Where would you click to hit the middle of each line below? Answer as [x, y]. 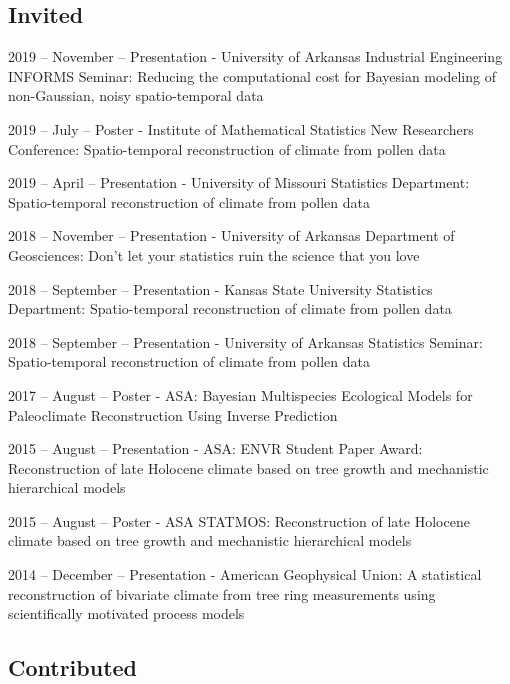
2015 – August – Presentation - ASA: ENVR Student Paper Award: [215, 448]
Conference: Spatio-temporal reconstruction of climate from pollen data [227, 148]
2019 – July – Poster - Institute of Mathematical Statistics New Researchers [241, 128]
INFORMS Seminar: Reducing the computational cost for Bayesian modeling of [252, 75]
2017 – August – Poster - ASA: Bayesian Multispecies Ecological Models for [240, 394]
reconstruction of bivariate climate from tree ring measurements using [222, 593]
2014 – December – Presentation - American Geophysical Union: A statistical [245, 574]
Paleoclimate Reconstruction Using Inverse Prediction [173, 414]
